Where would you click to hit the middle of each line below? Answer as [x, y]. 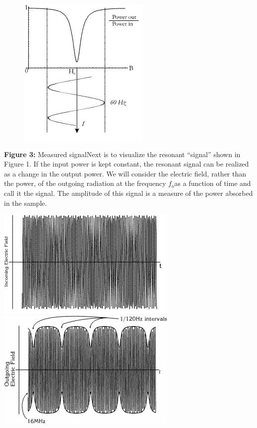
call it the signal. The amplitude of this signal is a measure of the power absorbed [128, 193]
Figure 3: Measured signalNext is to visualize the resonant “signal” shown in [122, 154]
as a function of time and [213, 183]
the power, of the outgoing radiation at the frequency [85, 183]
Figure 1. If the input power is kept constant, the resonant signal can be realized [127, 164]
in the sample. [26, 203]
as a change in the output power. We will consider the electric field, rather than [125, 173]
